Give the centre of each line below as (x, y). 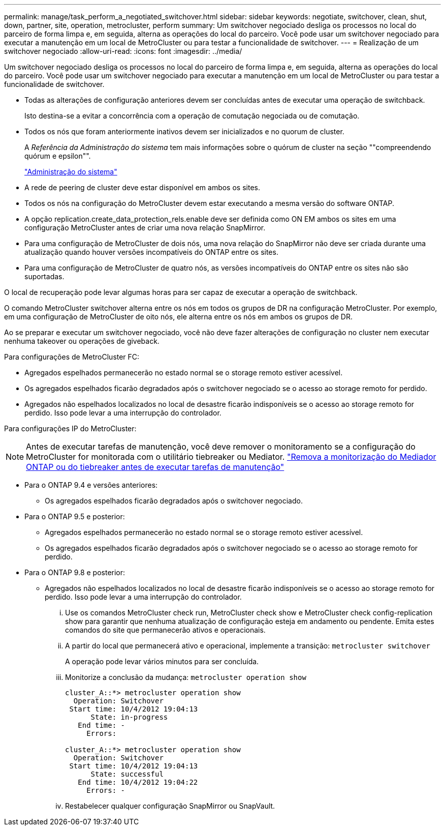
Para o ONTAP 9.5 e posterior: (75, 516)
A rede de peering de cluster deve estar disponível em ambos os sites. (142, 187)
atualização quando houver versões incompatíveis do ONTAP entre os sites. (151, 252)
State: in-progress (129, 717)
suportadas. (44, 276)
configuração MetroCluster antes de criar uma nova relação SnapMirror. (145, 228)
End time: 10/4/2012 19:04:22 (138, 782)
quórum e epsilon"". (58, 156)
